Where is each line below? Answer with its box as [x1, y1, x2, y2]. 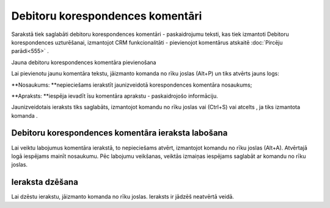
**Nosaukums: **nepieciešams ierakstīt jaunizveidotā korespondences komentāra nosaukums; [11, 81, 252, 88]
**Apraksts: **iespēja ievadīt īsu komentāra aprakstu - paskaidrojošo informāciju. [11, 92, 218, 99]
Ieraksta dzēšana [11, 177, 79, 187]
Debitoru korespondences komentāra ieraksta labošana [11, 128, 228, 138]
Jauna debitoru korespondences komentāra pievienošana [11, 59, 156, 66]
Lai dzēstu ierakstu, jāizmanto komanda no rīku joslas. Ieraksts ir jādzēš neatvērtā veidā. [11, 193, 235, 201]
